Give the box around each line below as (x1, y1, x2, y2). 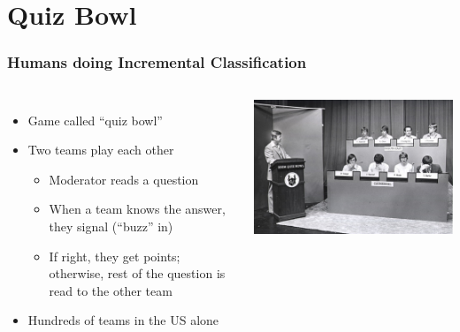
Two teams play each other (27, 140, 174, 159)
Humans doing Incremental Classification (7, 51, 307, 73)
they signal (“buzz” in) (49, 216, 173, 235)
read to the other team (49, 281, 172, 299)
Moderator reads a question (49, 170, 199, 188)
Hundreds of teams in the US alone (27, 311, 219, 329)
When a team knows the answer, (49, 200, 226, 218)
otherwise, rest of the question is (49, 264, 226, 283)
